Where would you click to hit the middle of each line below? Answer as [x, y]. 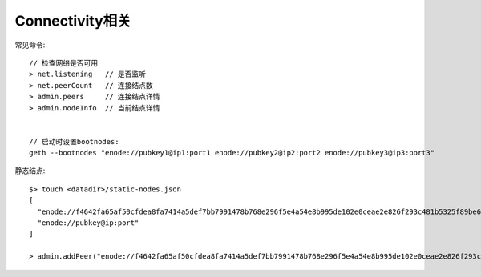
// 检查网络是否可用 [64, 63]
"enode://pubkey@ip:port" [88, 223]
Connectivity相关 [73, 21]
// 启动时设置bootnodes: [74, 141]
